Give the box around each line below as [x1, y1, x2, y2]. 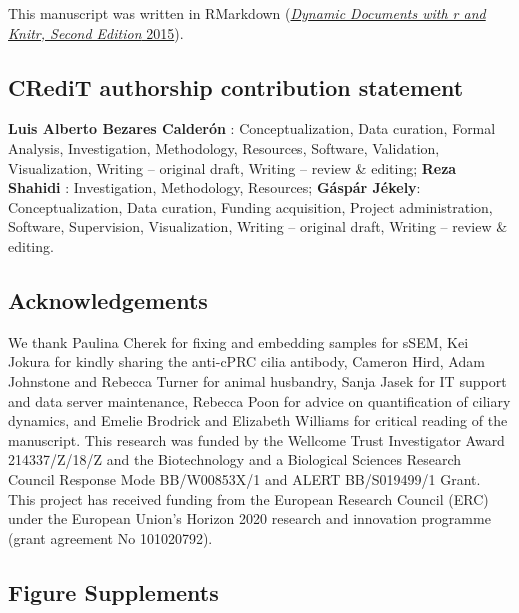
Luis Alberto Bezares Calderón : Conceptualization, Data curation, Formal [8, 118, 496, 139]
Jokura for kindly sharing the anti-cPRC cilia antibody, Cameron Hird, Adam [8, 351, 485, 372]
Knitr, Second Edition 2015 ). [8, 22, 184, 43]
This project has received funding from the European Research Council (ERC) [8, 488, 489, 509]
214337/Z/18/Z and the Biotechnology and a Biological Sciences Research [8, 449, 462, 470]
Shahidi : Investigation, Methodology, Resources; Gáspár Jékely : [8, 177, 421, 198]
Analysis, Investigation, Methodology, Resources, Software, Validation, [8, 137, 440, 158]
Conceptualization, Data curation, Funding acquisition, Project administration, [8, 196, 493, 217]
